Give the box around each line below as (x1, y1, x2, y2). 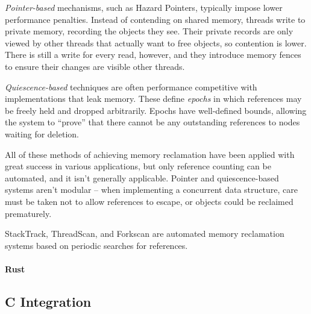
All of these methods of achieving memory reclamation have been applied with (5, 148, 295, 160)
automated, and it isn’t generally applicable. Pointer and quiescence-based (5, 171, 279, 184)
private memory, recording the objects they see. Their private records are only (5, 25, 294, 37)
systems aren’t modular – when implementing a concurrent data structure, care (5, 183, 298, 196)
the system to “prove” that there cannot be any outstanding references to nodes (5, 116, 300, 128)
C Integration (5, 292, 92, 310)
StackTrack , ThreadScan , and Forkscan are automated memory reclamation (5, 227, 284, 240)
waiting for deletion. (5, 127, 79, 140)
